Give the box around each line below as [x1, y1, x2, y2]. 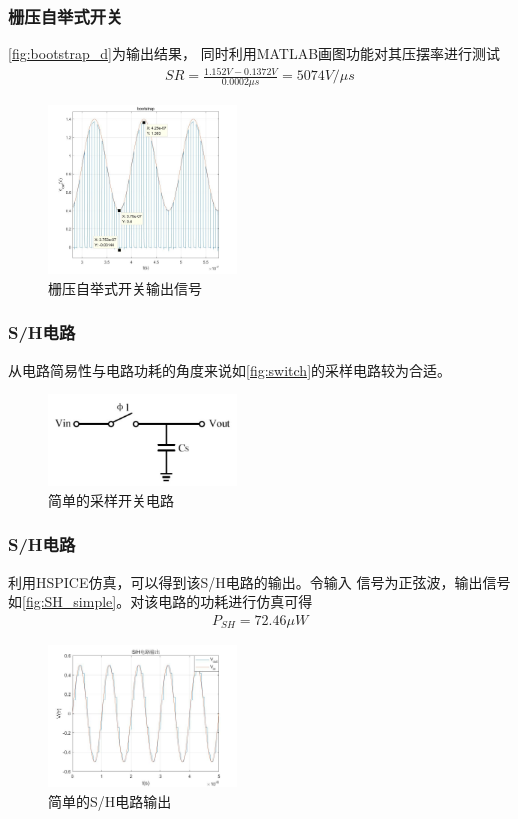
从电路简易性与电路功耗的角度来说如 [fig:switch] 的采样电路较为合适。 [8, 359, 452, 380]
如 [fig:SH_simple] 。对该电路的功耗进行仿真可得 [8, 591, 313, 612]
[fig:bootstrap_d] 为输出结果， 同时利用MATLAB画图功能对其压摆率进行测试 [8, 43, 501, 64]
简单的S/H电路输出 [48, 790, 172, 811]
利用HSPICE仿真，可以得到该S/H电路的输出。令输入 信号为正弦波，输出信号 [8, 571, 511, 592]
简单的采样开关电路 [48, 489, 174, 510]
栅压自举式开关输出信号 [48, 277, 202, 298]
